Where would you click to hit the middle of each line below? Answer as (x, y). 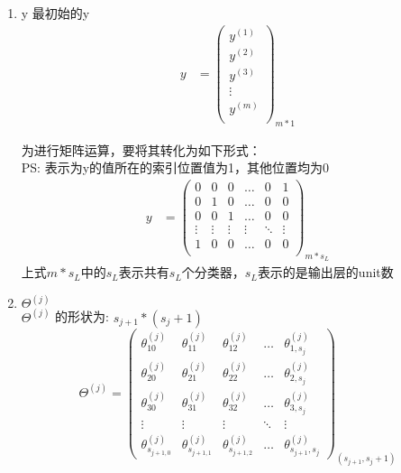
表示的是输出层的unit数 (325, 272)
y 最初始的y (55, 13)
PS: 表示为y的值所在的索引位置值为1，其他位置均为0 (175, 167)
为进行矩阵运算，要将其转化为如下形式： (141, 149)
